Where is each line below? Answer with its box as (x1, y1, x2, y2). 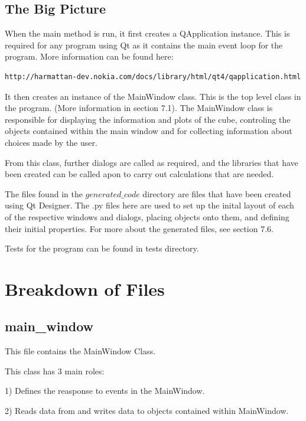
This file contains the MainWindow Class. (5, 345, 156, 357)
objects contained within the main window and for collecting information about (5, 125, 292, 137)
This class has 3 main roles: (5, 364, 105, 377)
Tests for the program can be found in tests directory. (5, 242, 199, 254)
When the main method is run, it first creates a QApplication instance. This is (5, 27, 290, 40)
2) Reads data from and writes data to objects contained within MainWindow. (5, 404, 289, 417)
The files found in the (5, 187, 83, 200)
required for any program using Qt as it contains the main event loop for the (5, 38, 283, 51)
